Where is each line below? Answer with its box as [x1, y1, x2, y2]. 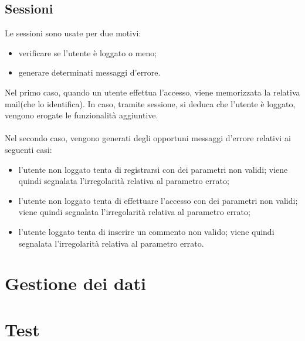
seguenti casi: [5, 143, 52, 155]
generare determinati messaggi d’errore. [18, 66, 161, 79]
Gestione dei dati [5, 271, 146, 295]
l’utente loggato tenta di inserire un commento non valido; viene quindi [18, 225, 274, 237]
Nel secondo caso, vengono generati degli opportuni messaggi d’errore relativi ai [5, 132, 291, 144]
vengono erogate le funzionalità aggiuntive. [5, 109, 158, 121]
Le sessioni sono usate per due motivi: [5, 27, 141, 39]
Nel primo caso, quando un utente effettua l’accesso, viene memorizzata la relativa [5, 86, 300, 98]
